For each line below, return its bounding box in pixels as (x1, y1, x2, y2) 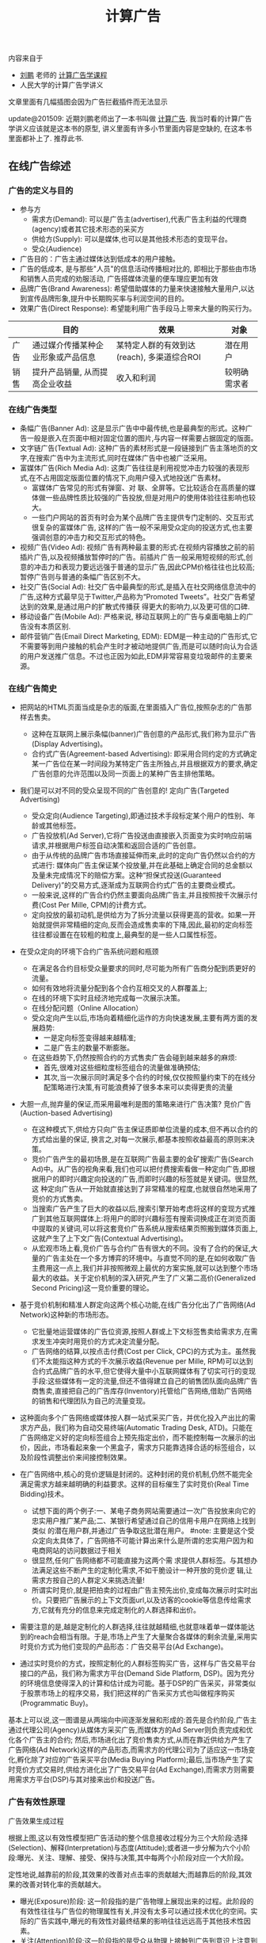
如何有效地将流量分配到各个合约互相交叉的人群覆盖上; (31, 984, 207, 993)
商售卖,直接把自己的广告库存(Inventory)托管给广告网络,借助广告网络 (31, 1386, 252, 1396)
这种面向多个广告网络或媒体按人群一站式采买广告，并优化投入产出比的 (19, 1413, 249, 1423)
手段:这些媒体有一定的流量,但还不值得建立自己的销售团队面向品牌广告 (31, 1376, 258, 1386)
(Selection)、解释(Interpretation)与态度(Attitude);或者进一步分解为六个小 (8, 1842, 244, 1852)
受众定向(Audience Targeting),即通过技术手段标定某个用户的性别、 (31, 811, 249, 820)
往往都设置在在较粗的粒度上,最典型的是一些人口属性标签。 (31, 930, 222, 939)
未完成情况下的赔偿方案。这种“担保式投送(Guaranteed (45, 870, 222, 880)
